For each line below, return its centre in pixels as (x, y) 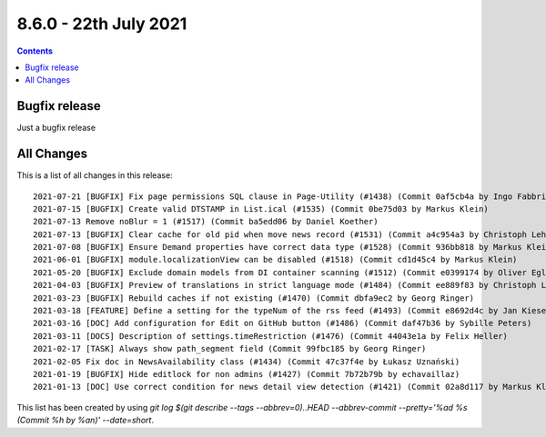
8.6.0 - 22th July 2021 (102, 24)
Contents (35, 51)
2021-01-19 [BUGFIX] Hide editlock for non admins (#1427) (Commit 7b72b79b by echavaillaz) (247, 374)
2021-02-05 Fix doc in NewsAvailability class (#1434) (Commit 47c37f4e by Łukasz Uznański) (247, 362)
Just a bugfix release (56, 128)
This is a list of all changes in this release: (95, 175)
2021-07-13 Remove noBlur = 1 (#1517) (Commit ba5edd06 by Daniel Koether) (206, 222)
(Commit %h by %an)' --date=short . (86, 420)
